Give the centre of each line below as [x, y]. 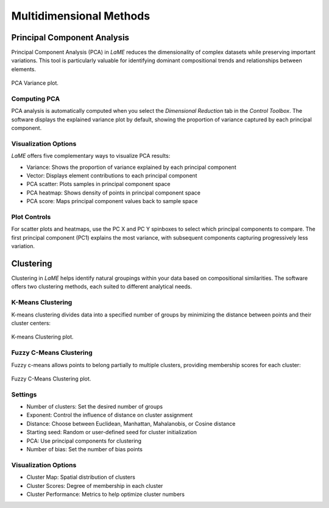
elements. [24, 69]
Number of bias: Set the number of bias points [85, 449]
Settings [24, 395]
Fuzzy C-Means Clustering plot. [51, 379]
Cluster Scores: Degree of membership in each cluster [95, 485]
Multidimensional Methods [81, 16]
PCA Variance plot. [35, 83]
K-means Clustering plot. [42, 337]
